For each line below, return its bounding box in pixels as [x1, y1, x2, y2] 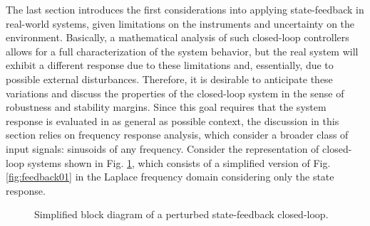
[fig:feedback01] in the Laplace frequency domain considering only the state [6, 169, 334, 184]
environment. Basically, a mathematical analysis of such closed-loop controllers [6, 30, 349, 45]
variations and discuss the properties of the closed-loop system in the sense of [6, 85, 344, 100]
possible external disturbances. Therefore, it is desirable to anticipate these [6, 71, 333, 86]
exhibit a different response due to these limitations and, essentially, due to [6, 58, 334, 72]
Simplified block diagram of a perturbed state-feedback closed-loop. [34, 207, 329, 222]
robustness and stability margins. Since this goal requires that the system [6, 99, 327, 114]
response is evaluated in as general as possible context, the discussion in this [6, 113, 339, 128]
